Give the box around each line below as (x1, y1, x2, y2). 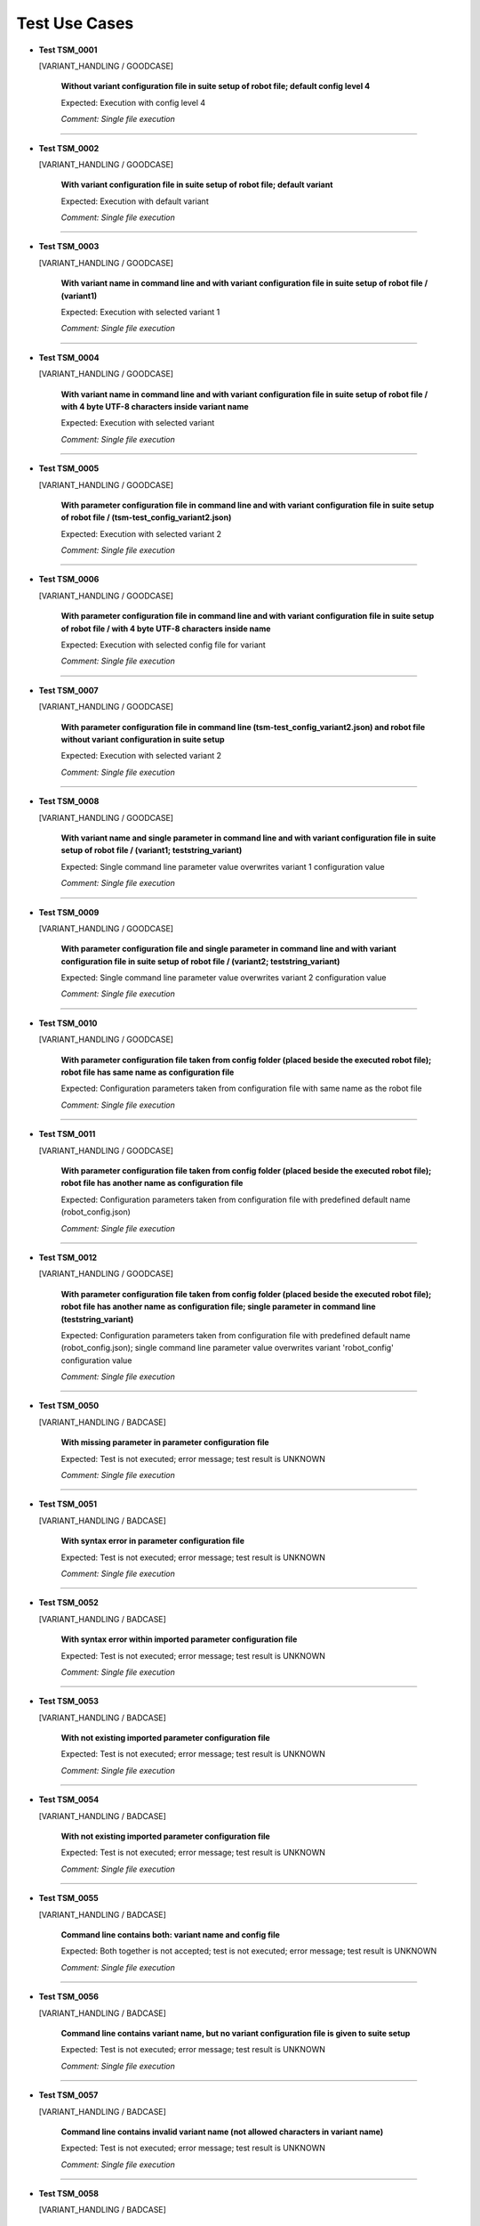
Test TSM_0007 (38, 685, 99, 695)
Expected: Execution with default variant (60, 196, 209, 207)
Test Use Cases (16, 13, 134, 33)
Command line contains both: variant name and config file (60, 1929, 280, 1940)
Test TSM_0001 (38, 45, 98, 55)
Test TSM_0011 (38, 1129, 96, 1140)
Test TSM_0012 (38, 1252, 98, 1263)
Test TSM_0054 (38, 1794, 100, 1805)
